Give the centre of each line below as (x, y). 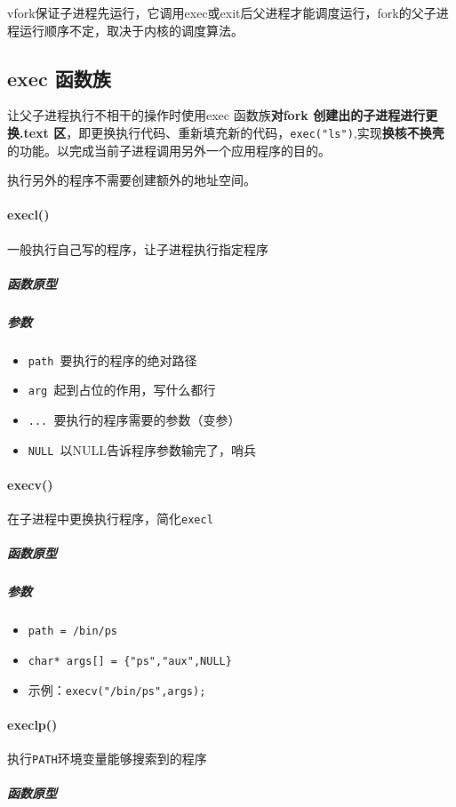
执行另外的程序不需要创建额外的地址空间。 (132, 180)
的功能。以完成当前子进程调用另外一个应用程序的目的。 (169, 150)
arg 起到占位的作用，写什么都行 (122, 390)
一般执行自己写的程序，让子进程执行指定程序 (138, 248)
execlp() (32, 724)
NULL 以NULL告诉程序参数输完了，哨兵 (142, 449)
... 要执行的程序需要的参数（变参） (134, 420)
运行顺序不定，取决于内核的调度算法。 (131, 30)
